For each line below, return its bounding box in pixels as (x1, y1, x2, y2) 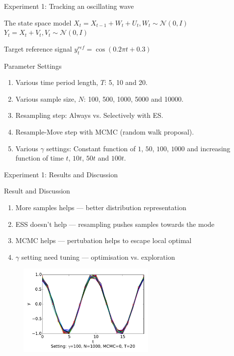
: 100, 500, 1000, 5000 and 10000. (83, 93, 183, 104)
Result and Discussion (4, 186, 70, 196)
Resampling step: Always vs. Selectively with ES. (15, 110, 163, 120)
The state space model (4, 17, 72, 27)
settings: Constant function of (46, 143, 136, 153)
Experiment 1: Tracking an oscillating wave (4, 1, 134, 11)
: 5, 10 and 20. (104, 77, 148, 87)
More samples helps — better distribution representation (15, 202, 186, 212)
